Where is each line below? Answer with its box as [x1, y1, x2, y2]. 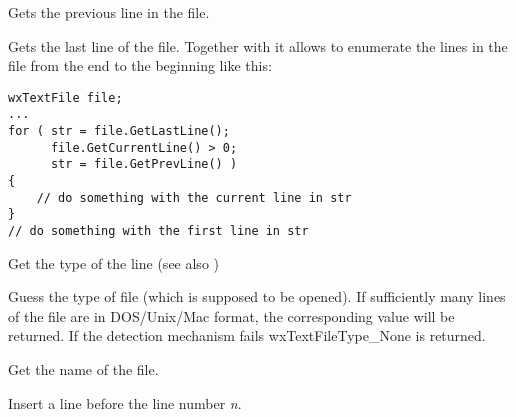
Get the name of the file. [8, 359, 159, 380]
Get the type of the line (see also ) [8, 252, 219, 273]
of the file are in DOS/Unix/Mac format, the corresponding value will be [8, 305, 455, 326]
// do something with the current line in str [36, 190, 352, 205]
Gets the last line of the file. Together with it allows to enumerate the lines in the [8, 35, 508, 56]
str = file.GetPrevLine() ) [50, 157, 238, 172]
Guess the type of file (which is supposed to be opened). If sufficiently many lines [8, 286, 506, 307]
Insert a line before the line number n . [8, 392, 242, 413]
